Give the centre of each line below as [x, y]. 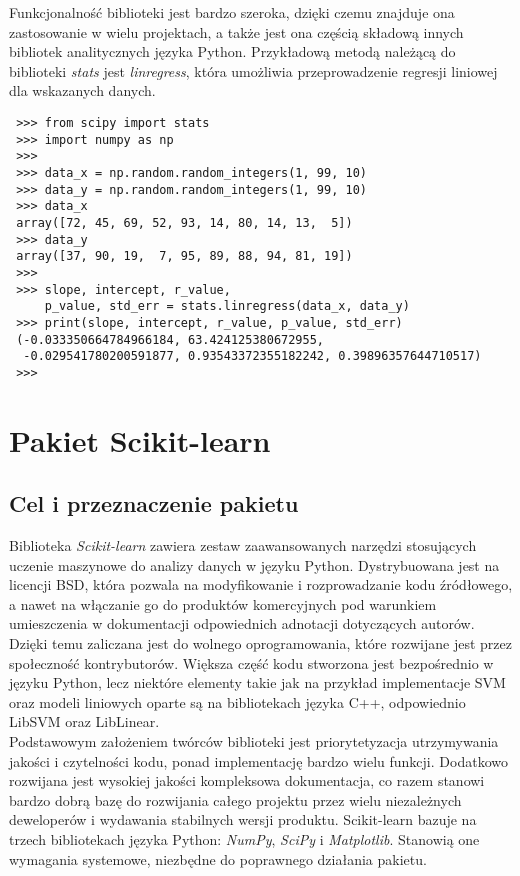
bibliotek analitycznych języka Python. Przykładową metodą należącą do [232, 51]
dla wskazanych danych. [82, 90]
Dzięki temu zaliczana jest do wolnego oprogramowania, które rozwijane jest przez [260, 643]
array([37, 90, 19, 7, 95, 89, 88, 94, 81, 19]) [184, 256]
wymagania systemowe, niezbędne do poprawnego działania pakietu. [218, 858]
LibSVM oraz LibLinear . [84, 721]
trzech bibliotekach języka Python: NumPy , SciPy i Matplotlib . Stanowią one [244, 838]
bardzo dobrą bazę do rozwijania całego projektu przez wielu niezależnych [235, 799]
